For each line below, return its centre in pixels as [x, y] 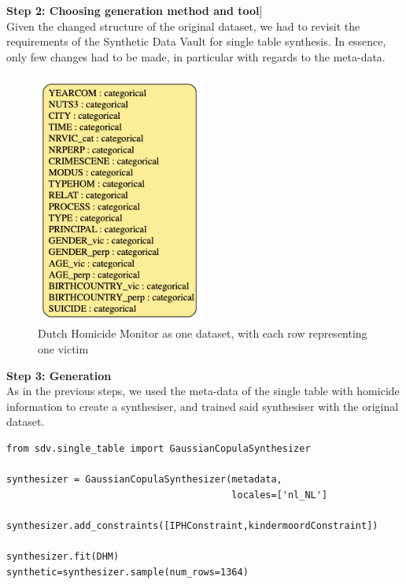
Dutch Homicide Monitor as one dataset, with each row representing [203, 333]
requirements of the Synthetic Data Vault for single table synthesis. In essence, [196, 41]
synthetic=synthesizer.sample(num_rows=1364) [127, 572]
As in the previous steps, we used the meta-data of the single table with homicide [203, 391]
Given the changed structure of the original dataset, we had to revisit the [183, 26]
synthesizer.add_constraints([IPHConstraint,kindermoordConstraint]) [192, 525]
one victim [63, 349]
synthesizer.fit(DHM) [63, 557]
